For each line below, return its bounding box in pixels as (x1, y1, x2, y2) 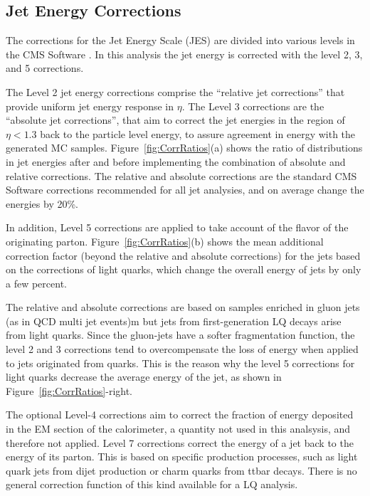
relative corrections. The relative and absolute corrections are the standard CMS (6, 168, 357, 183)
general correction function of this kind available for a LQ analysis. (6, 477, 298, 492)
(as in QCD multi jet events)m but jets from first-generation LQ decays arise (6, 313, 342, 328)
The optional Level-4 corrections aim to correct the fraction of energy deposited (6, 407, 354, 422)
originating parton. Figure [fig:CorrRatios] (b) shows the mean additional (6, 233, 324, 248)
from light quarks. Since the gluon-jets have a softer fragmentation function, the (6, 327, 355, 342)
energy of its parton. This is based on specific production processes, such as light (6, 449, 358, 464)
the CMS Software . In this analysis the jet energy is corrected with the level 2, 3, (6, 46, 363, 61)
